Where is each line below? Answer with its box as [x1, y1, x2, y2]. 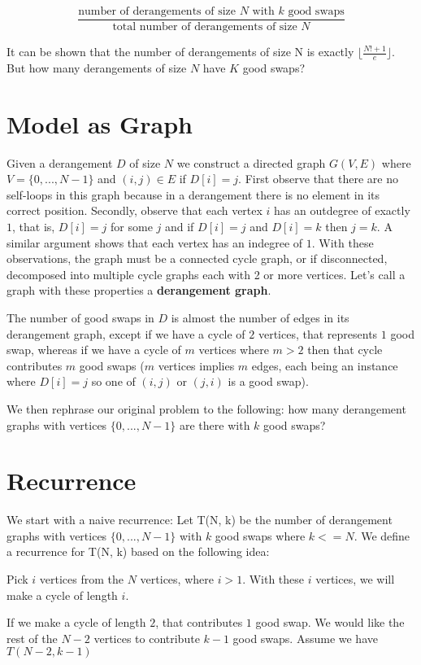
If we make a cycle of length [7, 614, 146, 631]
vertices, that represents [258, 325, 378, 342]
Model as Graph [7, 107, 193, 140]
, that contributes [155, 614, 243, 631]
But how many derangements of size [7, 59, 187, 76]
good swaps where [215, 527, 306, 544]
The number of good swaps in [7, 308, 154, 326]
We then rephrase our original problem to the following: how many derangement [7, 400, 406, 417]
